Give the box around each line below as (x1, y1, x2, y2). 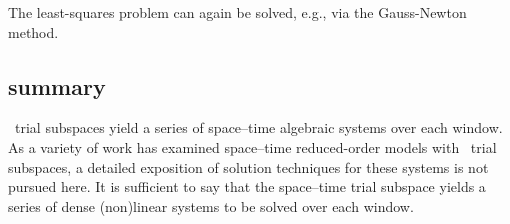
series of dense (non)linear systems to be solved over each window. (8, 195, 414, 216)
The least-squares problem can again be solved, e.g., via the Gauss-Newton (8, 2, 467, 22)
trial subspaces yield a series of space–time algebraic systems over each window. (14, 117, 503, 138)
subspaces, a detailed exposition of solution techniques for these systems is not (8, 156, 489, 177)
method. (8, 21, 59, 42)
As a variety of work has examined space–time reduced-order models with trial (8, 136, 497, 157)
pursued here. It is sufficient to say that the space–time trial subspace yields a (8, 176, 486, 197)
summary (8, 70, 106, 101)
